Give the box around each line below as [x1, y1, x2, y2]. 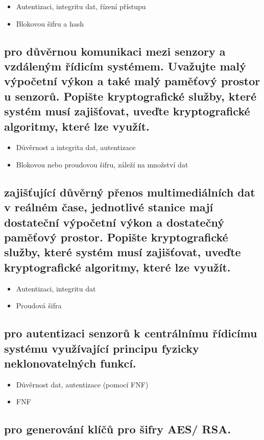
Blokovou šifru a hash [16, 18, 84, 29]
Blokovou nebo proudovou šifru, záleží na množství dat [16, 159, 188, 169]
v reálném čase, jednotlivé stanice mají [4, 199, 213, 215]
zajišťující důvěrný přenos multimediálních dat [4, 184, 255, 200]
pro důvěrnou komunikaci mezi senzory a [4, 43, 226, 59]
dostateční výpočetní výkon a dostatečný [4, 214, 224, 230]
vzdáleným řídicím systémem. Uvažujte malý [4, 58, 246, 74]
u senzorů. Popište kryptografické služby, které [4, 88, 257, 104]
